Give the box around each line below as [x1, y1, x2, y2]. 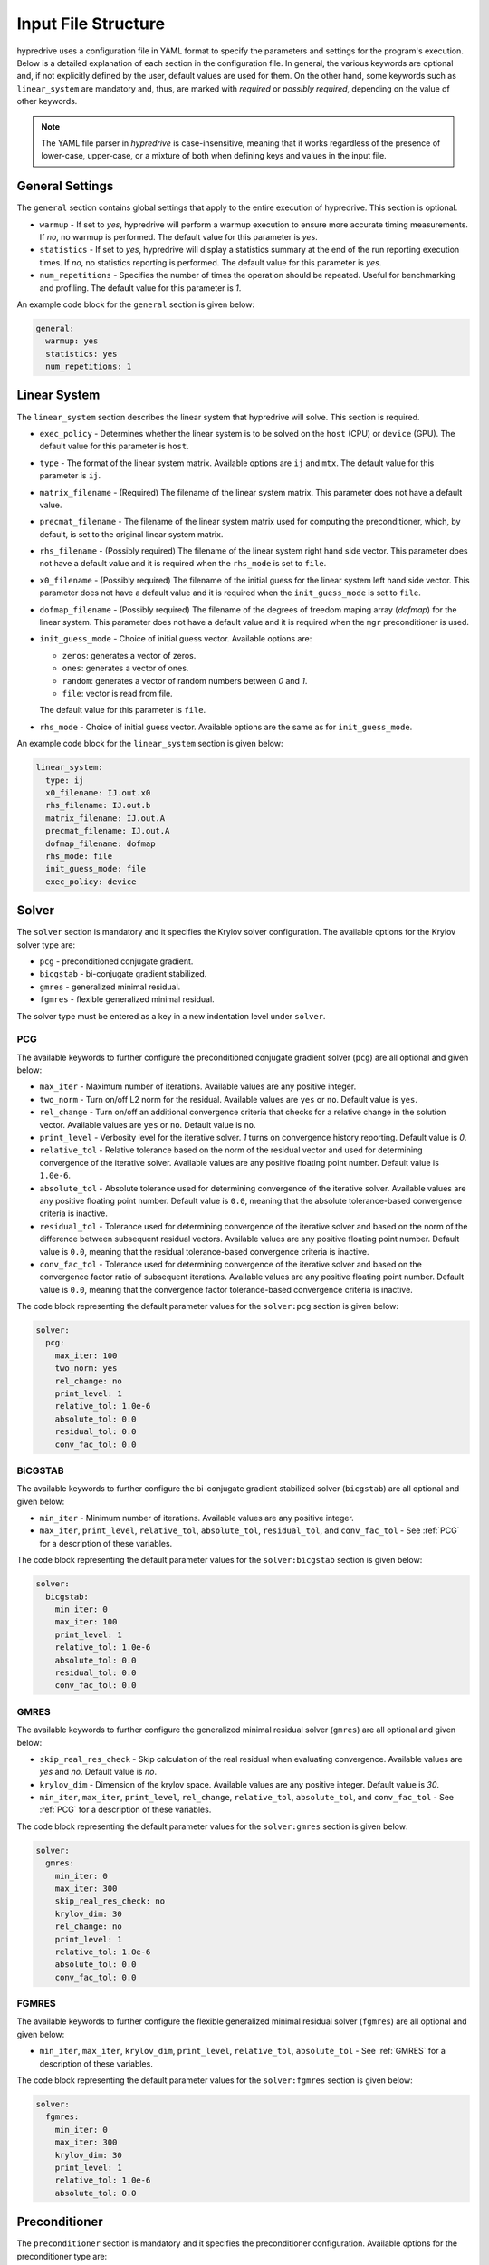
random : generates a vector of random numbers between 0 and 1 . [62, 675, 308, 686]
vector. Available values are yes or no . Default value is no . [39, 1119, 257, 1130]
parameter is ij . [39, 470, 101, 481]
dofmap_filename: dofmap [45, 838, 156, 849]
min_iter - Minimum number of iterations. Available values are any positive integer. [39, 1513, 355, 1524]
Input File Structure [16, 14, 166, 34]
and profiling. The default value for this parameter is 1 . [39, 282, 242, 294]
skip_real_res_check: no [54, 1896, 166, 1906]
